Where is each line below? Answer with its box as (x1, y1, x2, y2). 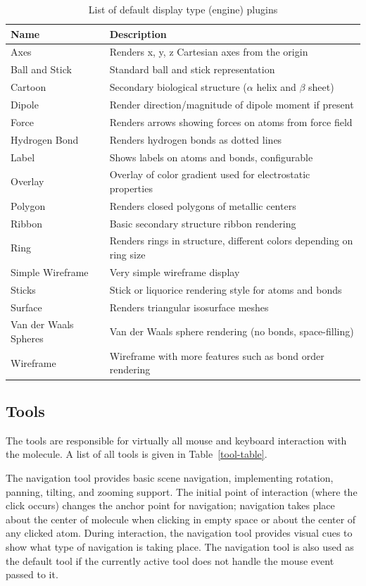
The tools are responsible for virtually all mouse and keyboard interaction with (6, 432, 347, 447)
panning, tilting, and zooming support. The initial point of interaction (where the (6, 484, 358, 499)
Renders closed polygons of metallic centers (109, 198, 296, 213)
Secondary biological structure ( (109, 80, 247, 94)
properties (109, 180, 153, 195)
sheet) (308, 80, 334, 94)
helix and (256, 80, 296, 94)
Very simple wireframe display (109, 264, 240, 279)
